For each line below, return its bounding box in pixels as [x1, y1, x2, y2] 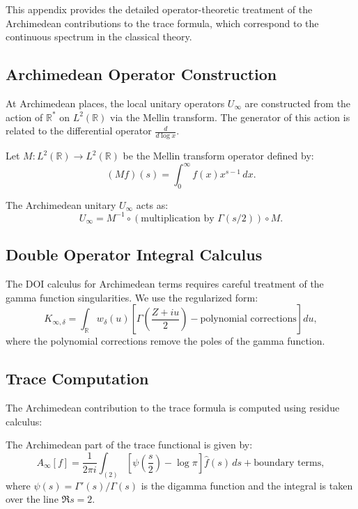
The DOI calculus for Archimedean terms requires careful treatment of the [6, 276, 324, 291]
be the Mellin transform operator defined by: [123, 148, 314, 162]
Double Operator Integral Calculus [6, 244, 263, 265]
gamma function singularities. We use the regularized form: [6, 290, 258, 304]
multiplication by [141, 213, 215, 224]
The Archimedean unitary [6, 197, 116, 212]
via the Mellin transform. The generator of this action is [110, 109, 350, 124]
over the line [6, 492, 59, 506]
